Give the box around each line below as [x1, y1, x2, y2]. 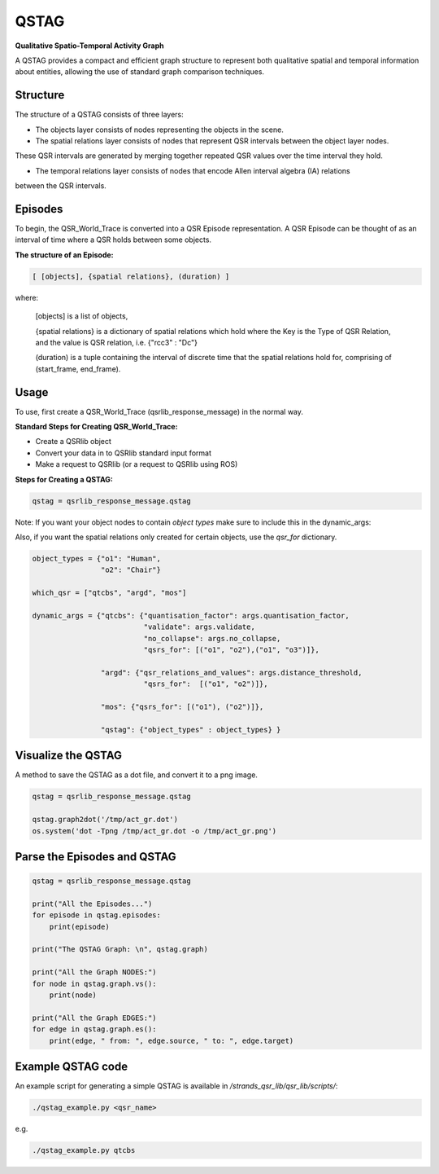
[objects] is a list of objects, [35, 311, 128, 321]
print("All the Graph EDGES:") [32, 1013, 158, 1022]
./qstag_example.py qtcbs [32, 1145, 136, 1155]
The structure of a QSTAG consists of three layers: [15, 110, 185, 120]
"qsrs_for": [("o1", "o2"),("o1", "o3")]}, [143, 645, 320, 655]
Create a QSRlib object [35, 437, 111, 446]
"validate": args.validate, [143, 622, 255, 631]
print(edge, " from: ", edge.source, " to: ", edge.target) [49, 1035, 294, 1045]
